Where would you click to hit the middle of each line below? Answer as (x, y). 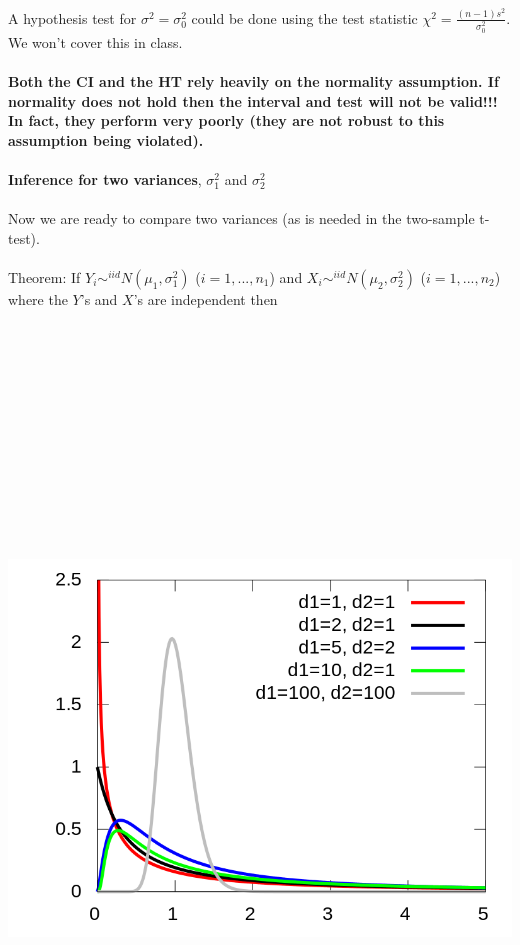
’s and (99, 298)
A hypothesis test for (72, 17)
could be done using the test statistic (304, 17)
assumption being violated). (106, 139)
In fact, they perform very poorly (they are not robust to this (226, 120)
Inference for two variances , (105, 178)
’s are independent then (205, 298)
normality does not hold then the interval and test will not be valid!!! (253, 100)
